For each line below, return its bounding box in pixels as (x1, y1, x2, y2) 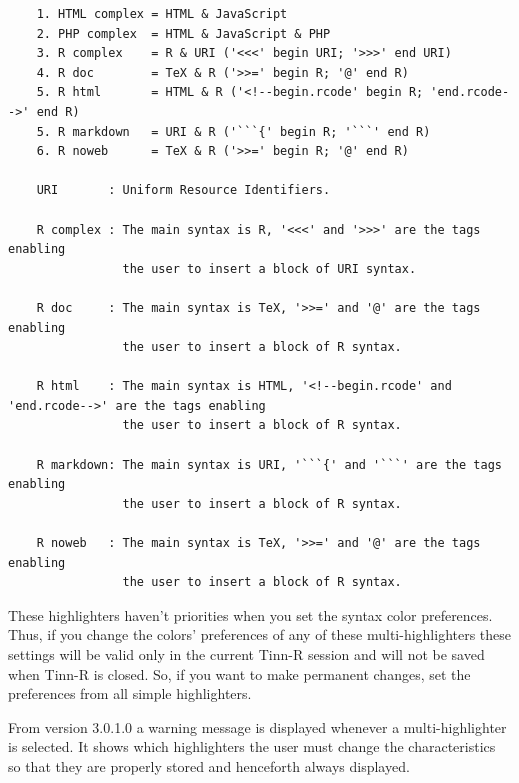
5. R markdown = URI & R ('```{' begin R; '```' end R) (36, 124, 431, 139)
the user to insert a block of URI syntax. (122, 261, 417, 276)
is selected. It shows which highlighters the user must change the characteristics (8, 736, 496, 757)
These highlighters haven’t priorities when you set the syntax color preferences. (8, 604, 493, 625)
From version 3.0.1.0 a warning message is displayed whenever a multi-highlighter (8, 716, 507, 737)
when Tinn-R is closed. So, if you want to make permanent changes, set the (8, 663, 471, 684)
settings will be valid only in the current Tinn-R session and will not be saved (8, 644, 485, 664)
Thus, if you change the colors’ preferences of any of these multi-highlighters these (8, 624, 512, 645)
